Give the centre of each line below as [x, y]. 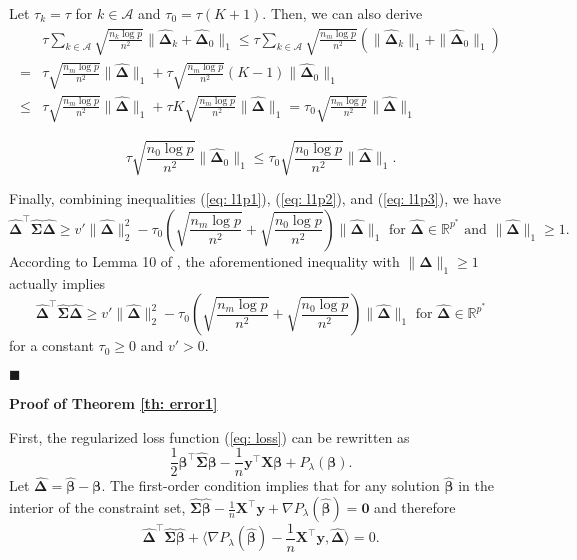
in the [476, 485]
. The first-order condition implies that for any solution [270, 485]
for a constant [51, 345]
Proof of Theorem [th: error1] [113, 402]
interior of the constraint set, [97, 507]
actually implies [57, 282]
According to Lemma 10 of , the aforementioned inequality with [204, 260]
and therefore [415, 507]
